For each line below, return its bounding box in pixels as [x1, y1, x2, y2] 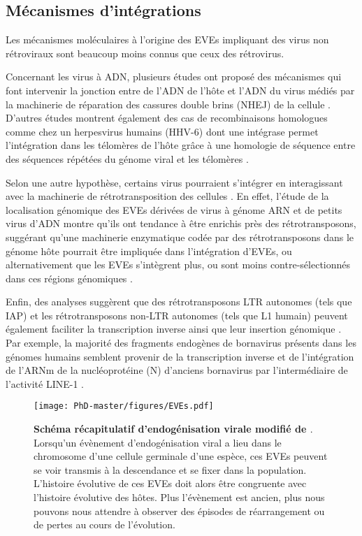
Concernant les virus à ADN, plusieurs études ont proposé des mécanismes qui [6, 69, 342, 84]
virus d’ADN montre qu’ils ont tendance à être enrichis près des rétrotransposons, [6, 216, 356, 231]
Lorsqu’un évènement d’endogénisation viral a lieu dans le [34, 435, 282, 449]
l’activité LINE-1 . [6, 376, 85, 391]
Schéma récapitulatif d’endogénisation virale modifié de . [34, 421, 313, 436]
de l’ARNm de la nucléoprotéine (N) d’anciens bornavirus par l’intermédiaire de [6, 363, 348, 377]
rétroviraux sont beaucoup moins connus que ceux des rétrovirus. [6, 45, 284, 60]
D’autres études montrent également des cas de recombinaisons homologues [6, 110, 328, 125]
